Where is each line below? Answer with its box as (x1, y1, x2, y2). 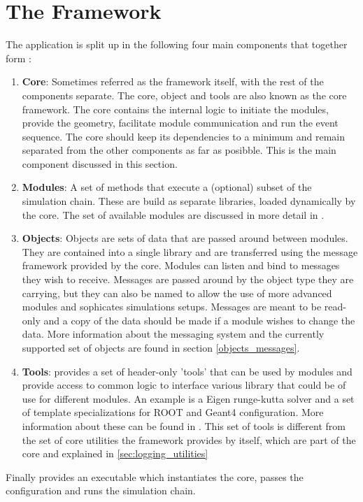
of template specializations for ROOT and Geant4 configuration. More (22, 405, 324, 419)
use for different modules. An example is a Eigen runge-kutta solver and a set (22, 391, 355, 406)
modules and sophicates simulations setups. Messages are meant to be (22, 299, 322, 314)
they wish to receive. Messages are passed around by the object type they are (22, 272, 354, 287)
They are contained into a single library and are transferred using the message (22, 244, 358, 259)
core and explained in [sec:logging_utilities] (22, 446, 208, 461)
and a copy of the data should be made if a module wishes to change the (43, 313, 355, 327)
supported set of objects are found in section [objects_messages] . (22, 340, 300, 354)
